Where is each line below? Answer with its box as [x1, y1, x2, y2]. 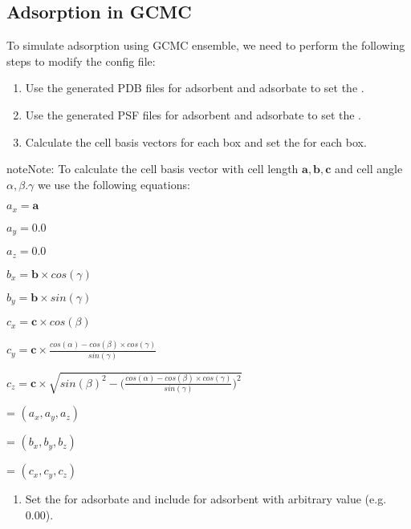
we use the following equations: [37, 176, 190, 192]
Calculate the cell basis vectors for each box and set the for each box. [25, 133, 367, 150]
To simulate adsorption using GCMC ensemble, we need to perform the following [6, 37, 405, 54]
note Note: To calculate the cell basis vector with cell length [6, 160, 299, 177]
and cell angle [335, 160, 403, 177]
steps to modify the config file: [6, 52, 156, 69]
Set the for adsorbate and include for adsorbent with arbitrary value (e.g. [25, 491, 387, 507]
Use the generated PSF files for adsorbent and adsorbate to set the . [25, 106, 361, 123]
